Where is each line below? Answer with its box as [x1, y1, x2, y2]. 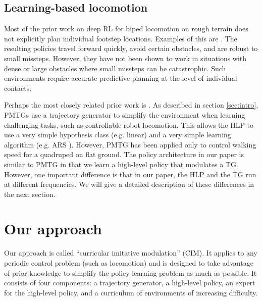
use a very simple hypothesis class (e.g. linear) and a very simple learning [4, 129, 231, 140]
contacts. [4, 82, 32, 93]
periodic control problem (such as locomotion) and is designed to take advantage [4, 258, 253, 268]
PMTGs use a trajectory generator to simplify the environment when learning [4, 109, 245, 120]
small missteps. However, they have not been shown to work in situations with [4, 53, 247, 63]
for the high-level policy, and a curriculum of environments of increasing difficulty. [4, 287, 258, 297]
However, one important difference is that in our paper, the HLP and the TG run [4, 169, 256, 179]
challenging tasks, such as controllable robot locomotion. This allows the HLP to [4, 119, 254, 130]
